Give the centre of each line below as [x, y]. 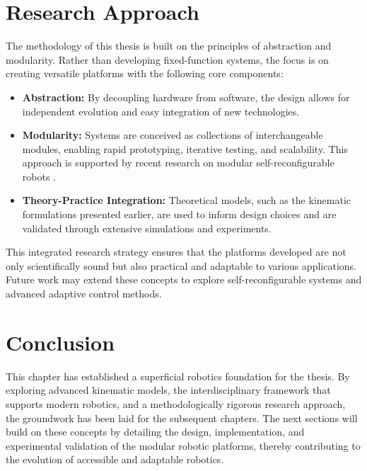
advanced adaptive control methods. [84, 294]
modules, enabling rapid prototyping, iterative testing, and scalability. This [185, 148]
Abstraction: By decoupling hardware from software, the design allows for [186, 97]
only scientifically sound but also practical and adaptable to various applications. [181, 265]
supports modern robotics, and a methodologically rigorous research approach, [176, 403]
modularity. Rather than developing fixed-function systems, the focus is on [167, 59]
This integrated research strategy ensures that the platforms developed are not [176, 252]
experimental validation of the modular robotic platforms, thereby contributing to [183, 445]
